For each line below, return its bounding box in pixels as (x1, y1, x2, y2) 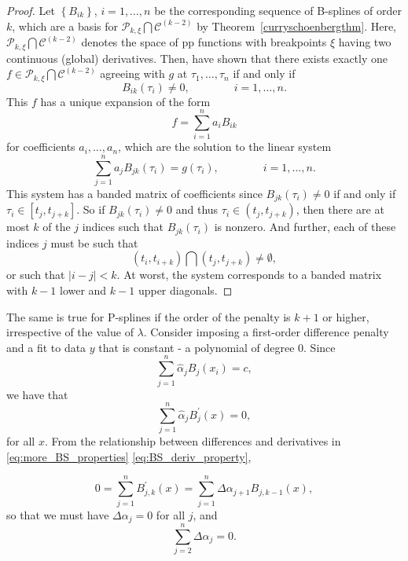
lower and (59, 282, 107, 299)
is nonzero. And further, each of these (214, 218, 396, 235)
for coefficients (6, 138, 75, 155)
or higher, (322, 308, 369, 324)
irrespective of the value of (6, 324, 134, 340)
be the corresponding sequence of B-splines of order (154, 2, 402, 18)
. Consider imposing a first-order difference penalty (143, 324, 389, 340)
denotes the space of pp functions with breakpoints (81, 34, 327, 50)
